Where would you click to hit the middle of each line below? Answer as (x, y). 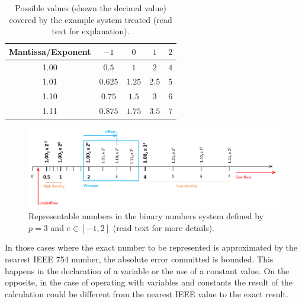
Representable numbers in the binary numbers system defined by (146, 216)
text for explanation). (91, 31)
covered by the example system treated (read (91, 19)
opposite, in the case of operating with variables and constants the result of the (149, 282)
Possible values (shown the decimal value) (91, 8)
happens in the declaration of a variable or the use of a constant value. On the (147, 270)
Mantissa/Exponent (50, 51)
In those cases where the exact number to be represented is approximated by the (151, 247)
